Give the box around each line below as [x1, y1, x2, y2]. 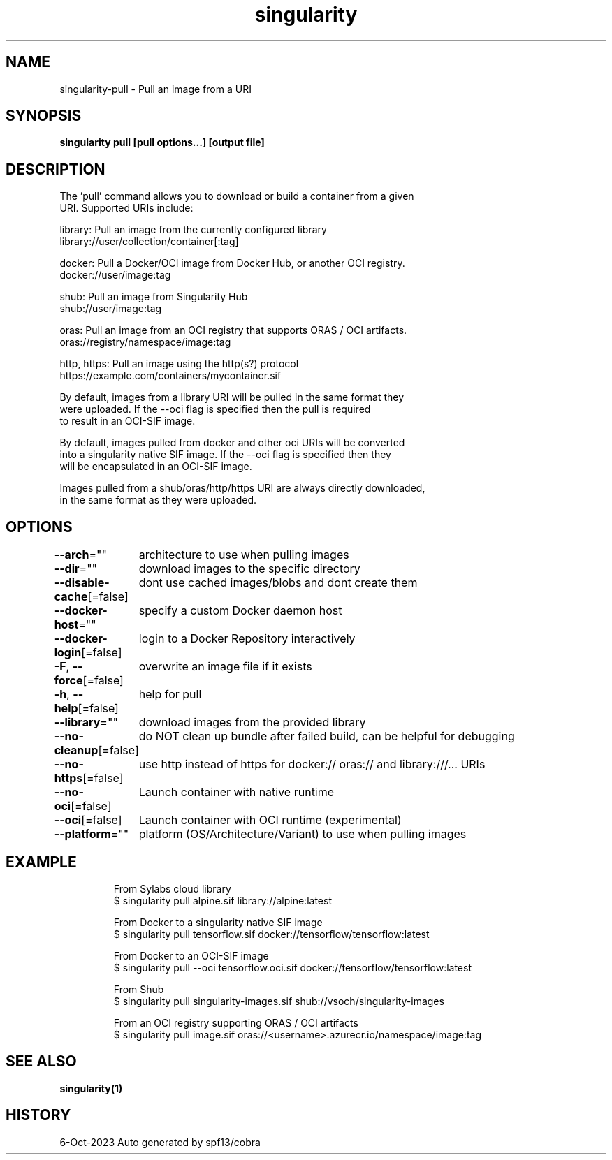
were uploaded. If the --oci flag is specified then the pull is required [59, 403, 371, 416]
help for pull [138, 687, 202, 702]
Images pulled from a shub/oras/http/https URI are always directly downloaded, [59, 482, 425, 494]
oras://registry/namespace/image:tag [59, 336, 231, 348]
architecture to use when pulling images [138, 548, 349, 562]
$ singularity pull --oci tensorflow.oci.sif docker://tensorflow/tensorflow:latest [113, 961, 472, 974]
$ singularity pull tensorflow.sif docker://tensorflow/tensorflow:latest [113, 927, 430, 940]
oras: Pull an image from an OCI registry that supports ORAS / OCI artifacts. [59, 324, 407, 337]
